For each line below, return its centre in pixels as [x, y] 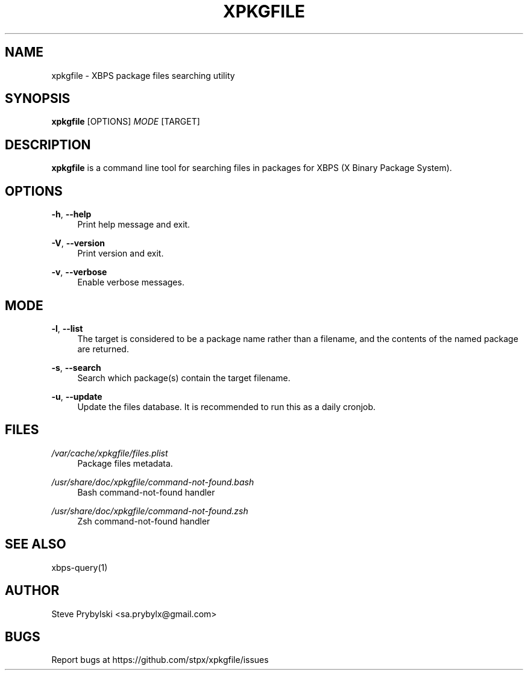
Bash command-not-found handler [146, 492]
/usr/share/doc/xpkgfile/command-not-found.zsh [150, 511]
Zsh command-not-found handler [144, 521]
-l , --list [67, 328]
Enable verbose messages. [131, 282]
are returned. [103, 349]
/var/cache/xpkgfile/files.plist [110, 453]
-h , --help [71, 214]
